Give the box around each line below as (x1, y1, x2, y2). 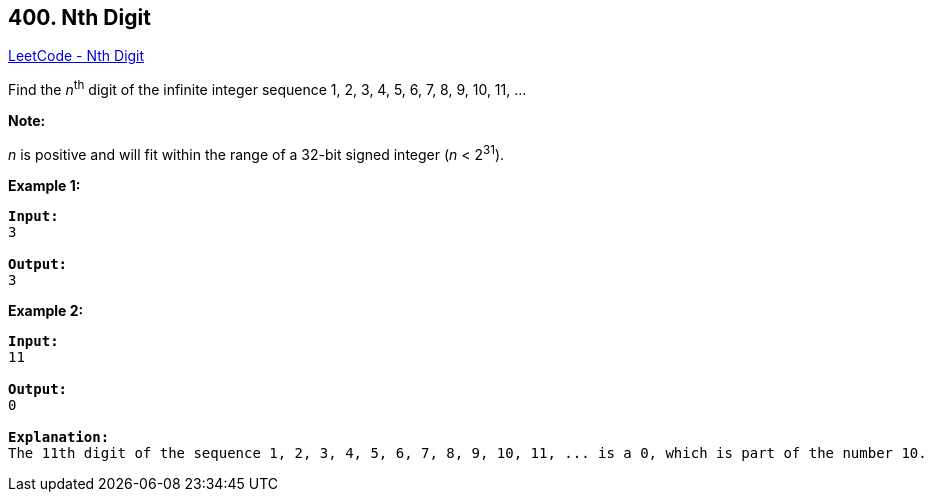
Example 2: (8, 301, 84, 319)
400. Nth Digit (8, 5, 151, 30)
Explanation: (8, 428, 110, 445)
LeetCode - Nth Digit (8, 47, 145, 65)
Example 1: (8, 176, 81, 194)
